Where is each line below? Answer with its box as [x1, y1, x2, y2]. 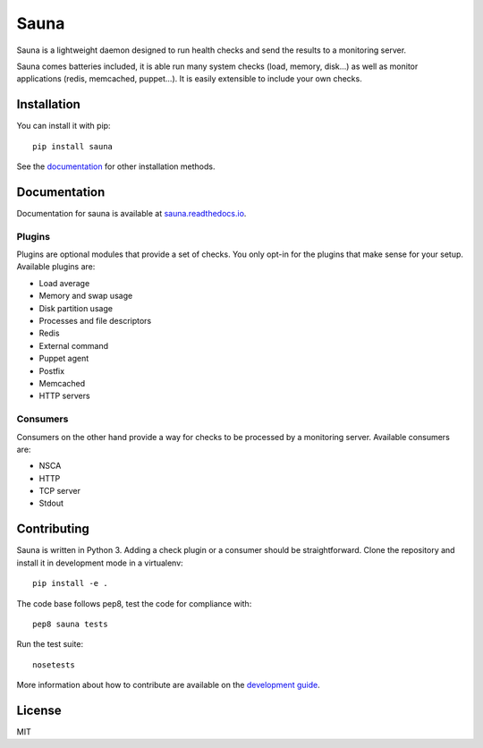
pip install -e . [32, 578, 108, 589]
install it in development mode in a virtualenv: [16, 557, 183, 568]
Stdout [38, 497, 64, 509]
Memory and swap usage [38, 291, 133, 302]
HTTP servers [38, 390, 90, 402]
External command [38, 340, 109, 351]
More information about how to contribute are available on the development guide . [16, 680, 321, 691]
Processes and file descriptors [38, 316, 152, 327]
